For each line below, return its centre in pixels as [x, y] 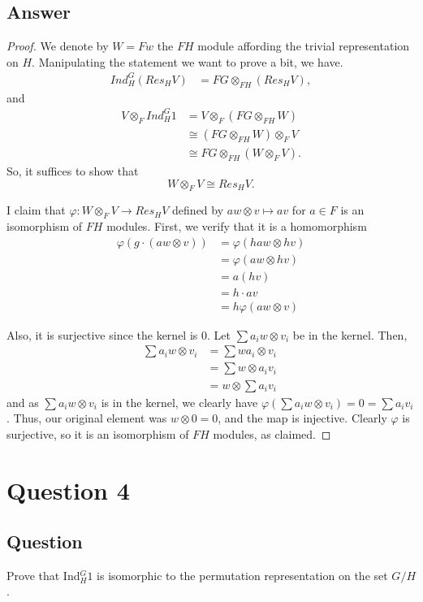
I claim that [36, 210]
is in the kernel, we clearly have [179, 402]
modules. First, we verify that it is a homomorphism [237, 226]
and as [23, 402]
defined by [198, 210]
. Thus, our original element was [87, 418]
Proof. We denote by [58, 46]
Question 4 [68, 489]
